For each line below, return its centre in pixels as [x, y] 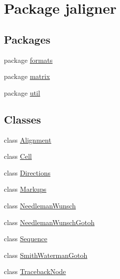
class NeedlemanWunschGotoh [49, 222]
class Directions [27, 172]
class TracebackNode [35, 271]
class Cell [18, 156]
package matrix [27, 76]
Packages [27, 39]
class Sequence [26, 239]
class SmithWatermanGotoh [46, 255]
